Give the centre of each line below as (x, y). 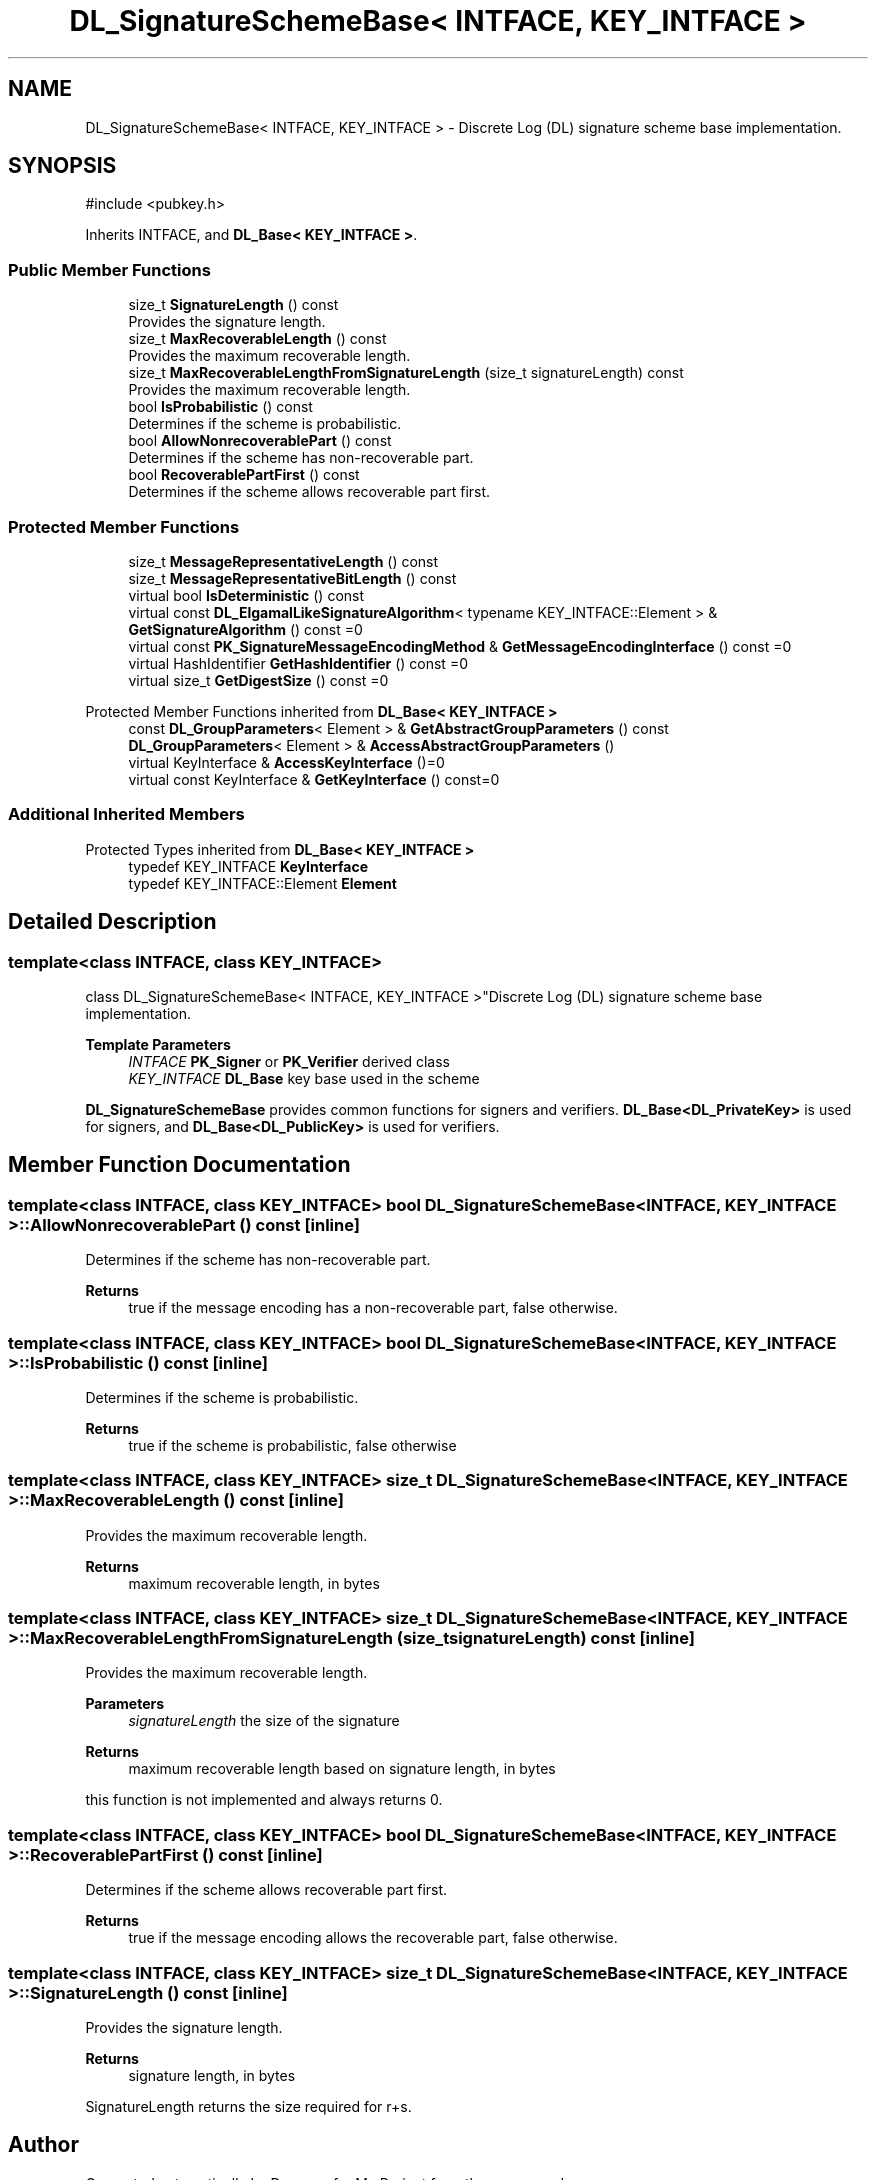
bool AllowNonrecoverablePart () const (260, 441)
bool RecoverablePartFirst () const (244, 475)
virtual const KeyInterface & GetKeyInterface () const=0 (314, 779)
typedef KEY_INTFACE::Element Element (262, 883)
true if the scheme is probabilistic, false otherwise (292, 1445)
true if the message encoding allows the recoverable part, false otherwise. (373, 1938)
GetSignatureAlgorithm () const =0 (245, 629)
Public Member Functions (109, 269)
